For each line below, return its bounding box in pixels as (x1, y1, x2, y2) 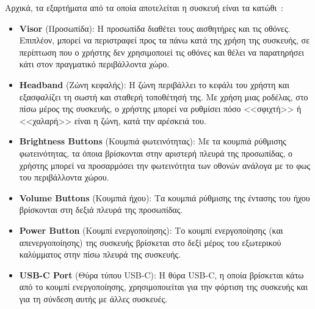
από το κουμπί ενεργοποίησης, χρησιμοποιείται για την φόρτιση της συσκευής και (19, 280, 308, 293)
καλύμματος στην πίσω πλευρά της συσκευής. (19, 248, 181, 261)
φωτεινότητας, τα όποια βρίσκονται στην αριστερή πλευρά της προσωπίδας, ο (19, 146, 293, 159)
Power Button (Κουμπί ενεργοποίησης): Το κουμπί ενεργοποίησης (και (19, 223, 283, 236)
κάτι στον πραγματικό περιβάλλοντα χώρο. (19, 58, 170, 70)
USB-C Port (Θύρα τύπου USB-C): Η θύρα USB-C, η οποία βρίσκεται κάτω (19, 268, 304, 281)
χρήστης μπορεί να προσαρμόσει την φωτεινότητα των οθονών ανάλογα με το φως (19, 158, 311, 171)
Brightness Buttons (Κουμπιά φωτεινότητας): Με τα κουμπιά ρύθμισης (19, 135, 286, 147)
